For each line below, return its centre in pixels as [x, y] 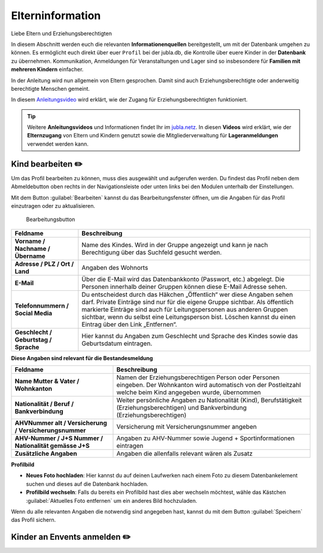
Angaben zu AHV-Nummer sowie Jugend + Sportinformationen [205, 438]
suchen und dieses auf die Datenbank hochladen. [87, 484]
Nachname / [32, 248]
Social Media [33, 313]
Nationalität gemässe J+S [52, 446]
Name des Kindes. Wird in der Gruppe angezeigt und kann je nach [175, 245]
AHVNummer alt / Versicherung [61, 423]
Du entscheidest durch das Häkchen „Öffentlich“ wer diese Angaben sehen [187, 294]
